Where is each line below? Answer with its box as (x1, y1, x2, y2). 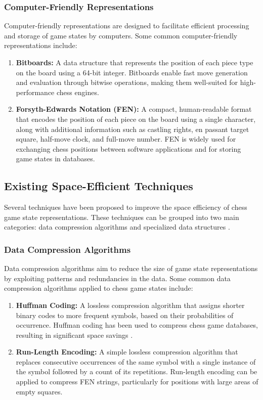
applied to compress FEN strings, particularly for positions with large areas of (16, 376, 258, 387)
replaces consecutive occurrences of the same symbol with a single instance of (16, 356, 256, 367)
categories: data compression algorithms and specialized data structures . (4, 221, 230, 232)
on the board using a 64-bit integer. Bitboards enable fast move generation (16, 67, 248, 77)
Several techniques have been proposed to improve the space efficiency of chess (4, 202, 247, 212)
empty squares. (16, 386, 63, 396)
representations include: (4, 40, 77, 51)
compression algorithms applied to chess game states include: (4, 283, 193, 293)
